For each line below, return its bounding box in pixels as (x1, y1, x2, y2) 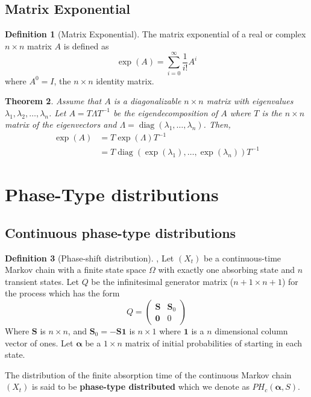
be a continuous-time (204, 251, 281, 264)
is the (262, 106, 282, 119)
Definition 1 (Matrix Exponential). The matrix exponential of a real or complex (5, 28, 306, 40)
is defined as (63, 39, 109, 52)
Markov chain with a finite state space (5, 263, 146, 276)
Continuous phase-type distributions (5, 223, 236, 242)
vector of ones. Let (5, 336, 74, 349)
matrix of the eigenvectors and (5, 118, 117, 131)
